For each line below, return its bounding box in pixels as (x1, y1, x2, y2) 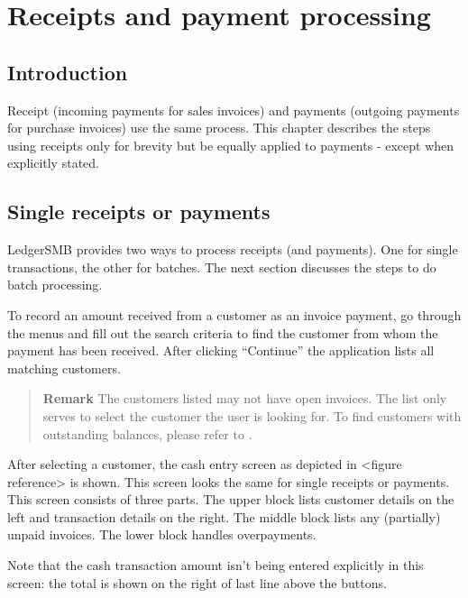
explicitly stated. (7, 153, 99, 172)
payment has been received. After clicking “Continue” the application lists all (7, 341, 435, 360)
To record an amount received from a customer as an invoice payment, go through (7, 305, 462, 324)
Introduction (7, 58, 128, 86)
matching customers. (7, 358, 121, 377)
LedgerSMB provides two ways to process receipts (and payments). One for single (7, 240, 458, 259)
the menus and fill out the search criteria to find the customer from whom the (7, 323, 438, 342)
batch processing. (7, 275, 103, 294)
